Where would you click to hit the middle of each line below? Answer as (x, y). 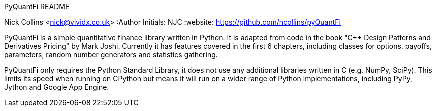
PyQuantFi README (37, 7)
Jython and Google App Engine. (57, 87)
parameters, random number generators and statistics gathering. (111, 55)
